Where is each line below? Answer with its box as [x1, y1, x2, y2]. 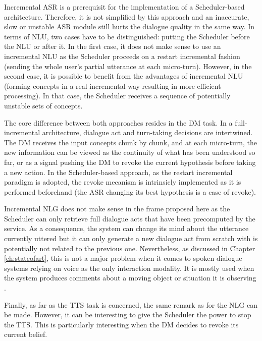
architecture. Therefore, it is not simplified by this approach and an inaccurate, [4, 11, 249, 22]
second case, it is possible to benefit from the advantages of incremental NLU [4, 71, 243, 81]
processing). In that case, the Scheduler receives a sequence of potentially [4, 90, 231, 101]
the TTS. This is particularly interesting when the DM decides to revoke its [4, 319, 239, 329]
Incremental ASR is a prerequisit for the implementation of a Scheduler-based [4, 2, 245, 12]
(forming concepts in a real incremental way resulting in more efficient [4, 80, 221, 91]
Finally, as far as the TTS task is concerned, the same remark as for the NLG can [4, 299, 257, 310]
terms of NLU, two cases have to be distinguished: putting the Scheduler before [4, 31, 250, 41]
